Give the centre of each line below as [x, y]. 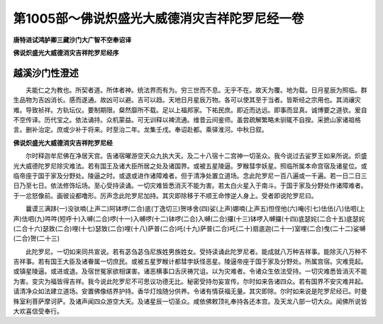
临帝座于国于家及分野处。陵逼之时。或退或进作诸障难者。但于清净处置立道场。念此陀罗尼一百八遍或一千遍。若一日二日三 [190, 175]
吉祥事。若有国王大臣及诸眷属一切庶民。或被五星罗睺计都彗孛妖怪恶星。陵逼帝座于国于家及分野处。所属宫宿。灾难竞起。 [190, 261]
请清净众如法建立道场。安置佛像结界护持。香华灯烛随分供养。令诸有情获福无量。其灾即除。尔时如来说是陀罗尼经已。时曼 [190, 291]
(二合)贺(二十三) [37, 239]
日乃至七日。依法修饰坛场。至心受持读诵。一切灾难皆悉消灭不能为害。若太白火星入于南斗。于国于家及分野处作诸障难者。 [190, 185]
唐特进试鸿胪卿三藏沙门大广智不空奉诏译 [72, 40]
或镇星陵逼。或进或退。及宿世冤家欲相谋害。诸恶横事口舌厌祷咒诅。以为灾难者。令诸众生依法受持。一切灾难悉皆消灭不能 [190, 271]
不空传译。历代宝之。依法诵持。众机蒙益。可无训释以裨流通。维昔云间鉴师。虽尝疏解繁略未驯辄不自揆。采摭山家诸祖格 [187, 120]
